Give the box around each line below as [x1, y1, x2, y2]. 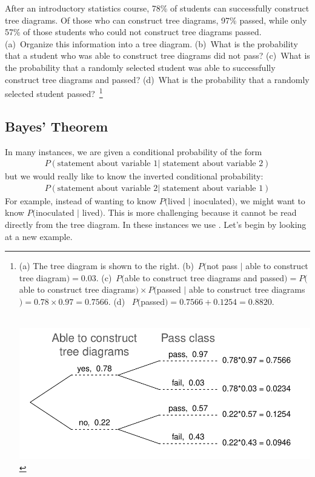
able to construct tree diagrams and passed [124, 271, 285, 284]
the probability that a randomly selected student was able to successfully [5, 61, 276, 73]
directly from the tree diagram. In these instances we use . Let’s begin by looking [5, 218, 307, 231]
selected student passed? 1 [5, 85, 103, 99]
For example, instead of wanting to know [5, 194, 156, 207]
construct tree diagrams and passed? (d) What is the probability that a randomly [5, 73, 310, 85]
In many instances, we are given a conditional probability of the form [5, 145, 262, 158]
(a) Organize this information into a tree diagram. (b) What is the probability [5, 37, 298, 50]
